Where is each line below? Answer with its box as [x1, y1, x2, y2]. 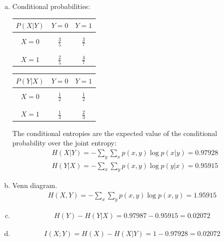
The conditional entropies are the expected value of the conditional [12, 127, 218, 138]
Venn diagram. [12, 180, 57, 190]
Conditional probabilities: [12, 1, 90, 11]
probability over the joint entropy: [12, 137, 117, 148]
